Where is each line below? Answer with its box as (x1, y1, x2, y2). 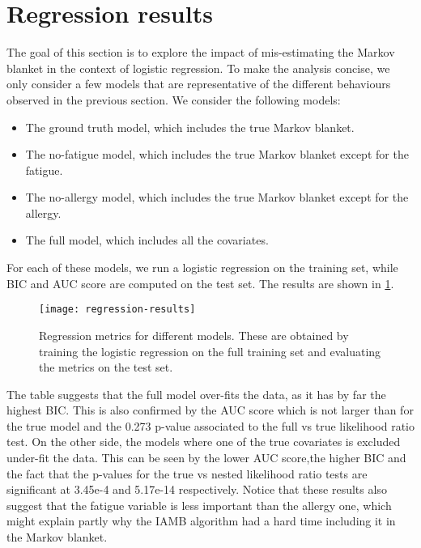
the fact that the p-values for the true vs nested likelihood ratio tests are (6, 465, 368, 482)
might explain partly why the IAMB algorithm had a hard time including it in (6, 512, 396, 529)
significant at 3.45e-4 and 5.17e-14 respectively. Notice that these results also (6, 481, 387, 498)
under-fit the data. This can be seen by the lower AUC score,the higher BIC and (6, 449, 406, 466)
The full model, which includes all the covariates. (25, 232, 269, 249)
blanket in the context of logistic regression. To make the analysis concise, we (6, 59, 390, 76)
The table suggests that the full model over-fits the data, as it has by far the (6, 385, 386, 402)
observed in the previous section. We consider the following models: (6, 91, 341, 108)
